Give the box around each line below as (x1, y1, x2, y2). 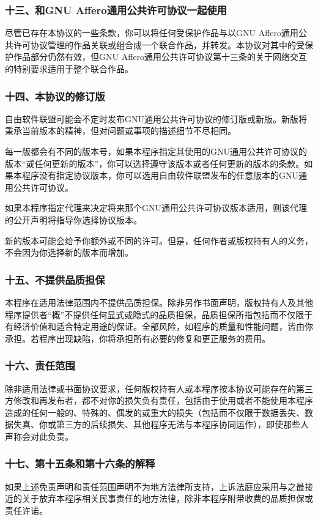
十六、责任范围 (5, 358, 75, 373)
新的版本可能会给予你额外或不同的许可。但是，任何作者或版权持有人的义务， (5, 234, 313, 247)
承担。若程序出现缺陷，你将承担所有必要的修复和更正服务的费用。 (5, 332, 270, 344)
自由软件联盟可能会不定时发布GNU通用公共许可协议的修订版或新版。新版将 (5, 112, 307, 125)
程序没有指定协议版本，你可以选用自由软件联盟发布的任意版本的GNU (21, 169, 298, 182)
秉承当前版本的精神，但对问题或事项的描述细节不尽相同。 (5, 124, 236, 137)
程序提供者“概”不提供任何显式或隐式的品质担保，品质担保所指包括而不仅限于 (5, 308, 313, 321)
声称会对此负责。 (5, 429, 73, 442)
